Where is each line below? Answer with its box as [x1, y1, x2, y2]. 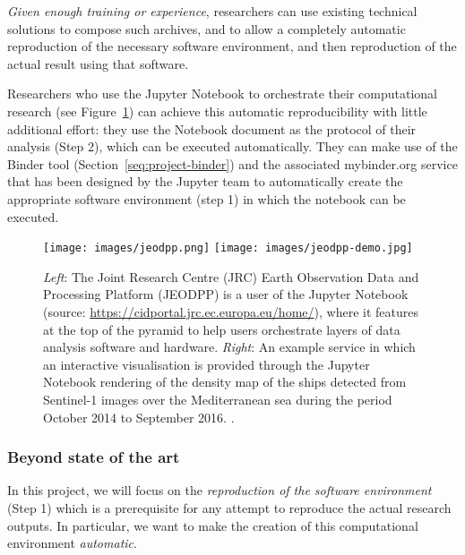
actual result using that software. [7, 54, 189, 73]
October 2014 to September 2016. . [43, 407, 235, 426]
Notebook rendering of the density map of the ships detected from [43, 372, 407, 391]
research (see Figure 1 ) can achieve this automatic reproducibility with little [7, 101, 427, 120]
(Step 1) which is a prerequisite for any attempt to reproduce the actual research [7, 498, 452, 517]
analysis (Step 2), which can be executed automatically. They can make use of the [7, 137, 458, 156]
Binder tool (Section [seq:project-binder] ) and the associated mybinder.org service [7, 154, 458, 173]
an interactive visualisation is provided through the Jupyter [43, 354, 370, 373]
